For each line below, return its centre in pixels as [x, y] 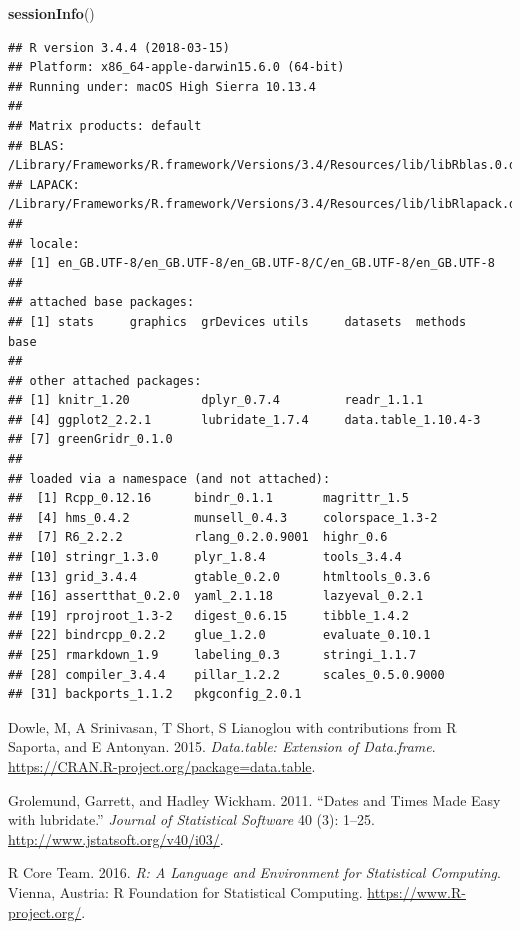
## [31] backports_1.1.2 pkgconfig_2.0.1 [155, 694]
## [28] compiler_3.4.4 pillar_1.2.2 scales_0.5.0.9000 [226, 674]
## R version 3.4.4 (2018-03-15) [119, 47]
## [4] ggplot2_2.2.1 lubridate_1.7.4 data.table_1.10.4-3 [244, 419]
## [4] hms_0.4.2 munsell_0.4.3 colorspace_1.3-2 [223, 517]
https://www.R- [416, 891]
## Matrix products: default [105, 125]
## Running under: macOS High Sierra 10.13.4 [162, 86]
